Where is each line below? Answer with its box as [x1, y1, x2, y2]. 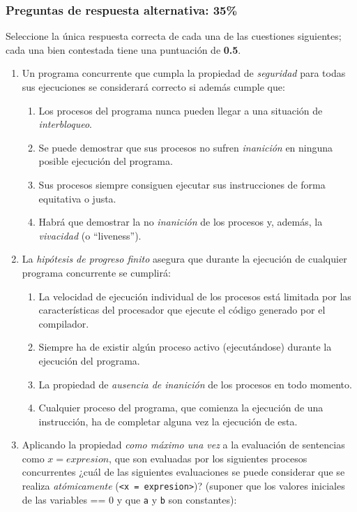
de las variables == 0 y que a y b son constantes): [22, 492, 237, 506]
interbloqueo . [38, 117, 92, 131]
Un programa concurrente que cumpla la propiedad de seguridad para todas [22, 66, 346, 80]
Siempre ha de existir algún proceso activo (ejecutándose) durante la [38, 339, 332, 354]
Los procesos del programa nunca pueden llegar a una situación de [38, 103, 323, 117]
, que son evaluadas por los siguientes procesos [109, 451, 307, 465]
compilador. [38, 316, 89, 330]
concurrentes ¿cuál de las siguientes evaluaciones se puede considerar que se [22, 465, 345, 479]
